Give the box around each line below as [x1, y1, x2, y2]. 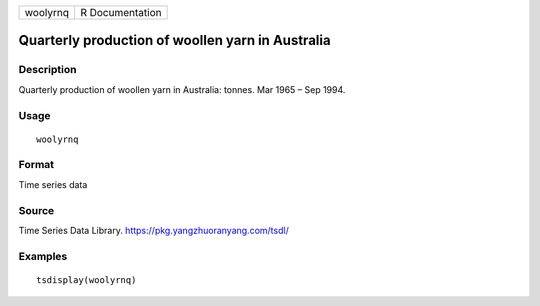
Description [18, 63, 77, 77]
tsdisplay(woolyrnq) [36, 274, 137, 285]
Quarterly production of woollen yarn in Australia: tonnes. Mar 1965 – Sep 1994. [18, 83, 346, 95]
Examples [18, 249, 68, 263]
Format [18, 158, 55, 172]
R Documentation [80, 6, 162, 19]
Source [18, 203, 55, 217]
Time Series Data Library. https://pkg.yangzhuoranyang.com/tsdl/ [18, 225, 289, 236]
